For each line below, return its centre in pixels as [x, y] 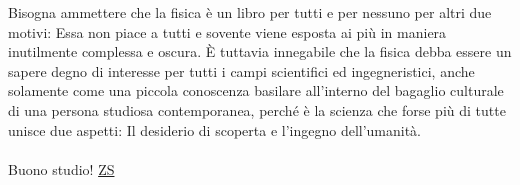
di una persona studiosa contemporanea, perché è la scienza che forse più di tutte [257, 109]
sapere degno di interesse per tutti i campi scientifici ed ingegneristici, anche [241, 70]
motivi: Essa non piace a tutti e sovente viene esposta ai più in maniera [227, 31]
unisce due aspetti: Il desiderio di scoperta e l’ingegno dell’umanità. [215, 129]
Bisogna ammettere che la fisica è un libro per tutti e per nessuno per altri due [250, 12]
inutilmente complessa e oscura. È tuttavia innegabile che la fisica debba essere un [260, 51]
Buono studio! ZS [61, 168]
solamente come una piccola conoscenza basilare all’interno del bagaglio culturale [256, 90]
